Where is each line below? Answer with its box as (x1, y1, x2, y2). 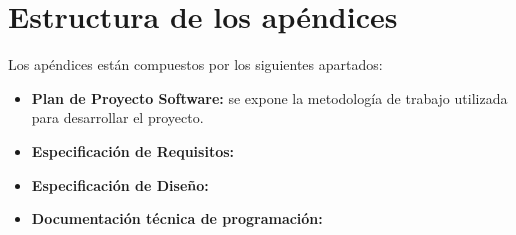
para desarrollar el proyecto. (31, 107, 204, 128)
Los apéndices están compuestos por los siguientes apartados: (8, 54, 383, 75)
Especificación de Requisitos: (31, 140, 235, 161)
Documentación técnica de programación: (31, 208, 323, 229)
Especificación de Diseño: (31, 174, 209, 195)
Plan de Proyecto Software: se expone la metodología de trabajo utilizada (31, 87, 508, 108)
